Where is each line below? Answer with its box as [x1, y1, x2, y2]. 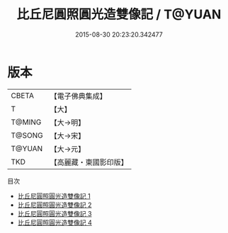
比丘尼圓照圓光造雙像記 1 [17, 191, 91, 200]
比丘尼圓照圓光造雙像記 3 [17, 209, 92, 217]
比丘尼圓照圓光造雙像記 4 [17, 218, 92, 227]
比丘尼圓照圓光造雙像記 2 [17, 201, 92, 209]
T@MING [11, 117, 42, 127]
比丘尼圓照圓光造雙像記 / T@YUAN [16, 6, 222, 23]
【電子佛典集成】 [50, 91, 108, 101]
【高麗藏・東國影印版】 [50, 157, 129, 167]
